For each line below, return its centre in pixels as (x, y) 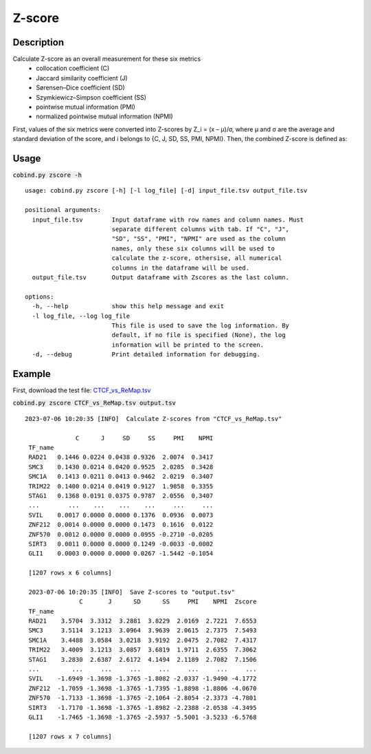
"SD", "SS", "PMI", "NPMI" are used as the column (199, 239)
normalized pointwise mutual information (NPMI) (104, 116)
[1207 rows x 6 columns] (70, 573)
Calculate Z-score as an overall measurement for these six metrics (107, 59)
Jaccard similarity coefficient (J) (82, 78)
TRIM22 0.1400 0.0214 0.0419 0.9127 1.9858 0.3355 (121, 486)
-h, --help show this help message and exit (128, 306)
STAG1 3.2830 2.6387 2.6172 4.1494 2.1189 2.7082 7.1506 (143, 659)
